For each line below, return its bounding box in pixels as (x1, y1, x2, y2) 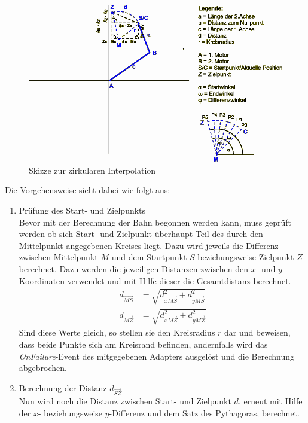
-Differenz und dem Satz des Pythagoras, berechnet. (109, 407, 300, 419)
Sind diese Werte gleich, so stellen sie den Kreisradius (19, 326, 215, 339)
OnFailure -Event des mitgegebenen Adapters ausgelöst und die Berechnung (19, 349, 295, 362)
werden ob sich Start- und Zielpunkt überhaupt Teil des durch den (19, 227, 263, 240)
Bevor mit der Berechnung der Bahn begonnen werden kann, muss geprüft (19, 215, 291, 228)
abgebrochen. (19, 361, 67, 374)
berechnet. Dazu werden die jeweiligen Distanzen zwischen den (19, 262, 249, 275)
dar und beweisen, (224, 326, 291, 339)
